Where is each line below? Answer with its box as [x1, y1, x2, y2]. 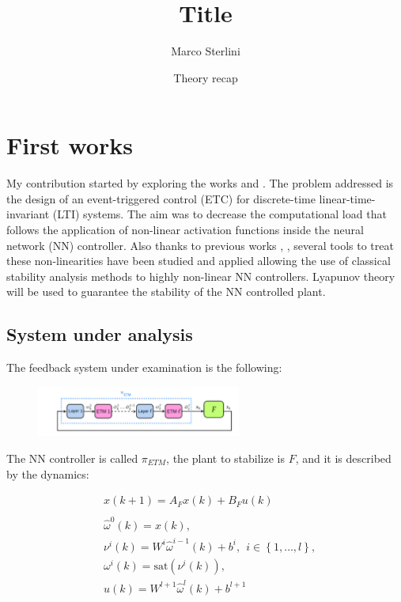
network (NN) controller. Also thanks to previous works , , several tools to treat [6, 237, 394, 253]
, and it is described [295, 449, 392, 466]
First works [6, 129, 133, 161]
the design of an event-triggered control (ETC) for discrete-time [6, 190, 316, 206]
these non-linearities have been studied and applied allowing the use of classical [6, 252, 391, 269]
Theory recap [173, 69, 238, 85]
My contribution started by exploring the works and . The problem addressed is [6, 175, 394, 191]
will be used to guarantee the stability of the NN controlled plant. [6, 283, 326, 300]
